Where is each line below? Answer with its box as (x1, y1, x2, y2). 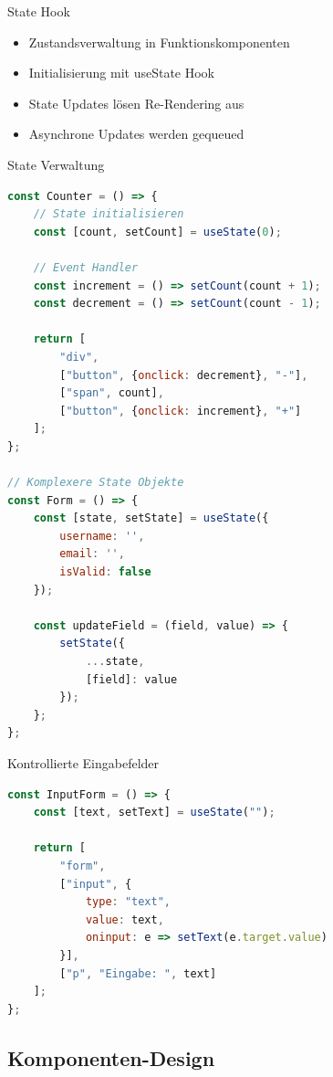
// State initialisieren (33, 207, 184, 221)
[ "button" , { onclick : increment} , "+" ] (59, 404, 302, 417)
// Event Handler (33, 260, 139, 274)
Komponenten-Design (7, 1043, 215, 1072)
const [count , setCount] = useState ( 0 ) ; (33, 225, 282, 238)
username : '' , (59, 529, 145, 543)
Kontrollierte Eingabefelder (7, 753, 160, 772)
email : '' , (59, 547, 125, 561)
